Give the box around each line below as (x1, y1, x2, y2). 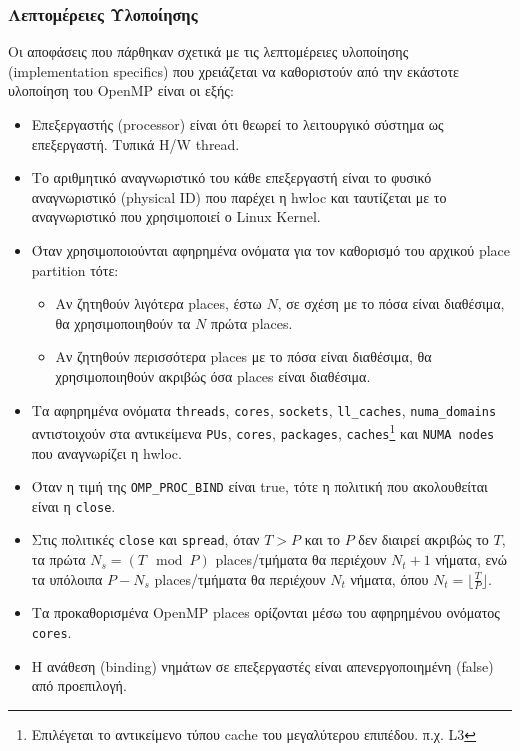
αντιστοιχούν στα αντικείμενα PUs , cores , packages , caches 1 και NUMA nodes (31, 420, 495, 443)
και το (304, 529, 340, 550)
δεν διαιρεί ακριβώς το (358, 529, 489, 550)
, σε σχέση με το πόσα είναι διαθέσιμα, (277, 293, 505, 314)
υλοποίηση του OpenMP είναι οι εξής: (8, 80, 234, 101)
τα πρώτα (31, 549, 86, 570)
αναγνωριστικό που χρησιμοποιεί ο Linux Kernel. (31, 206, 321, 227)
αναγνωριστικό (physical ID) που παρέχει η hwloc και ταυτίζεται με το (31, 186, 447, 207)
